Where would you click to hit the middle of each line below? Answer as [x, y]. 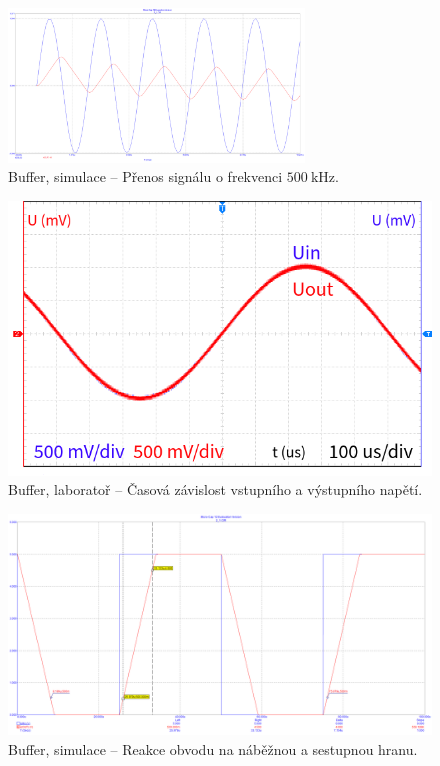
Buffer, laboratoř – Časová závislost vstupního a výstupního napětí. [215, 489]
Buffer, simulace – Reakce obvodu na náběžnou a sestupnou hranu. [213, 748]
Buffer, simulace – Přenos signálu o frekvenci [145, 176]
